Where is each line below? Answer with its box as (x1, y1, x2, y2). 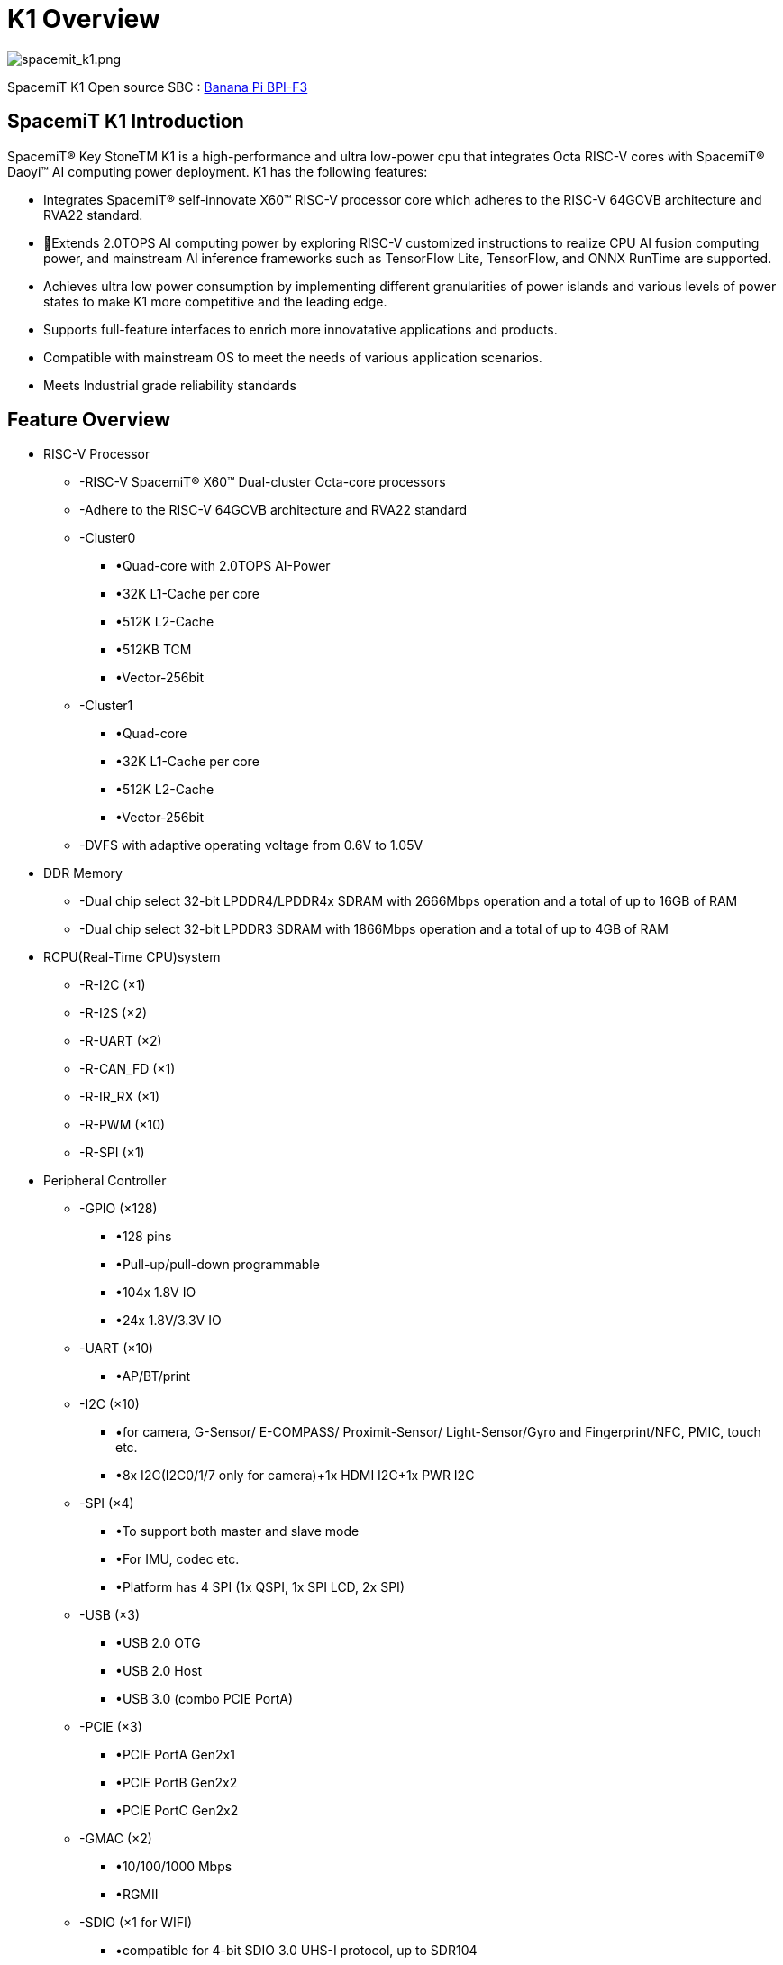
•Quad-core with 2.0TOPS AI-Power (115, 558, 331, 574)
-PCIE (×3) (79, 1719, 142, 1735)
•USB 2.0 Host (115, 1663, 203, 1679)
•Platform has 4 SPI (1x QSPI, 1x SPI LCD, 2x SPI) (115, 1579, 405, 1595)
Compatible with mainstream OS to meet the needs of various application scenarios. (43, 349, 542, 365)
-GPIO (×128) (79, 1201, 158, 1217)
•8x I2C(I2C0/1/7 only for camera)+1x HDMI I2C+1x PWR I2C (115, 1467, 475, 1484)
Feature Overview (7, 408, 171, 432)
